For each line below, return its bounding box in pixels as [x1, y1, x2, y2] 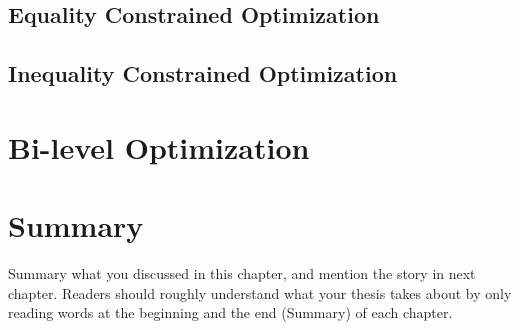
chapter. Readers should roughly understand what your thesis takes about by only [8, 282, 512, 303]
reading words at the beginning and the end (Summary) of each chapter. [8, 302, 453, 323]
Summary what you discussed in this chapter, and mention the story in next [8, 263, 476, 284]
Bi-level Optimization [8, 126, 310, 167]
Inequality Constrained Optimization [8, 58, 398, 89]
